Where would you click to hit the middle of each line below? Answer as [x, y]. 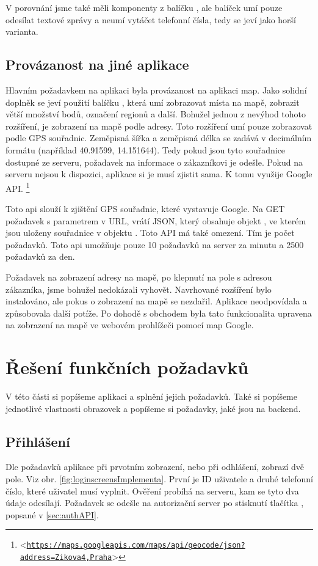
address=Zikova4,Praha [66, 558]
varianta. [22, 31]
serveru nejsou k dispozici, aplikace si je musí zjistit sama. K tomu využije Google [159, 174]
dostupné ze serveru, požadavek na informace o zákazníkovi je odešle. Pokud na [154, 162]
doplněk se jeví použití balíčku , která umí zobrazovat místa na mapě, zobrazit [153, 102]
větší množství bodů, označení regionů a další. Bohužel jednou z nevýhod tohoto [156, 114]
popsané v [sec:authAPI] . [52, 514]
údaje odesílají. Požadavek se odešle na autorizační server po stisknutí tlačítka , [155, 503]
